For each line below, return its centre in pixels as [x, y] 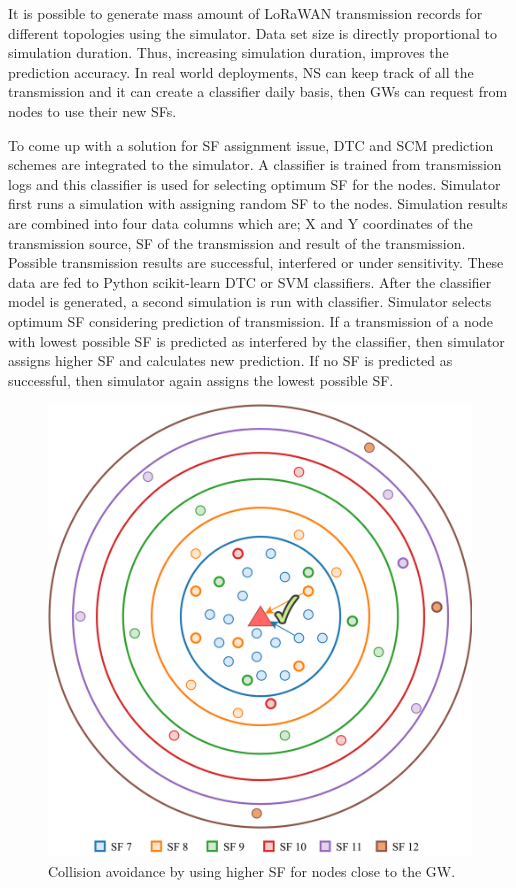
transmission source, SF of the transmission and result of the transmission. [237, 242]
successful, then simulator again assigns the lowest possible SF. [201, 379]
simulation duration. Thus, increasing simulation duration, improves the [228, 52]
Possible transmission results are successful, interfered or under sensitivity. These [256, 262]
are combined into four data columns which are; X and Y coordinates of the [240, 222]
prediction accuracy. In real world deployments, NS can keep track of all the [241, 71]
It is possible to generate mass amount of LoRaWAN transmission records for [245, 13]
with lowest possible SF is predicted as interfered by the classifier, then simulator [256, 340]
